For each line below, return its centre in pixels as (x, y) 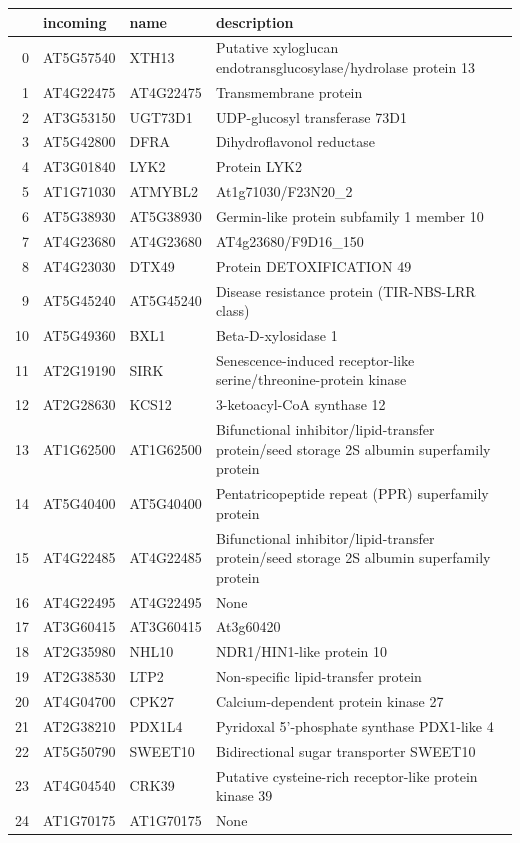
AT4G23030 (79, 265)
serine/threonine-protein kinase (311, 379)
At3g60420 (248, 626)
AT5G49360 (79, 334)
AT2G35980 (79, 651)
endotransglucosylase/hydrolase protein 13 (345, 66)
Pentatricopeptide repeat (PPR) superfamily (352, 493)
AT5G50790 (79, 750)
